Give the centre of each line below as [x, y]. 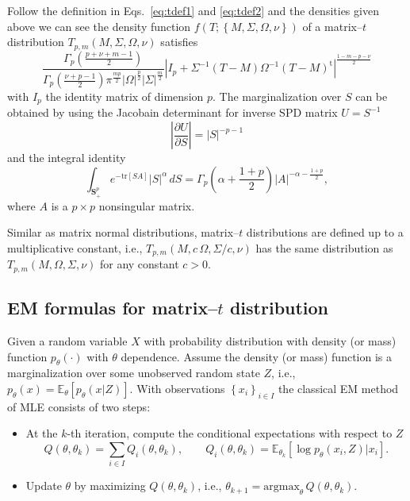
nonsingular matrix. [147, 205]
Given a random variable [67, 340]
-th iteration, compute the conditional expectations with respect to [230, 433]
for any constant [139, 264]
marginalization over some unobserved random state [134, 373]
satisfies [179, 42]
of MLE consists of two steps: [79, 406]
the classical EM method [338, 388]
